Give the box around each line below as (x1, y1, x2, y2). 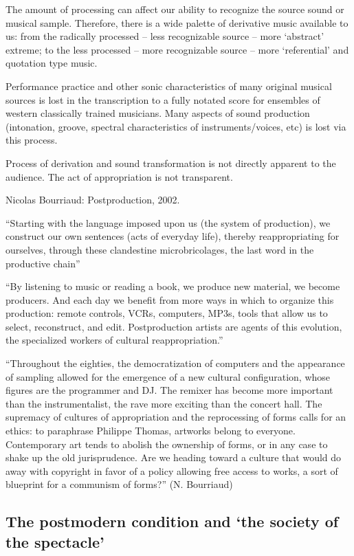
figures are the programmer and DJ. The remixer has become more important (5, 383, 333, 397)
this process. (5, 133, 58, 147)
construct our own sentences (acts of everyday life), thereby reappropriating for (5, 229, 340, 243)
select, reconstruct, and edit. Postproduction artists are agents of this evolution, (5, 319, 342, 333)
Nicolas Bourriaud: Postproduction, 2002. (5, 192, 180, 207)
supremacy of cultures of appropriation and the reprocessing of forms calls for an (5, 410, 346, 424)
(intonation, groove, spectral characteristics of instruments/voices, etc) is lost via (5, 119, 346, 133)
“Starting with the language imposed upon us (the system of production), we (5, 215, 331, 230)
